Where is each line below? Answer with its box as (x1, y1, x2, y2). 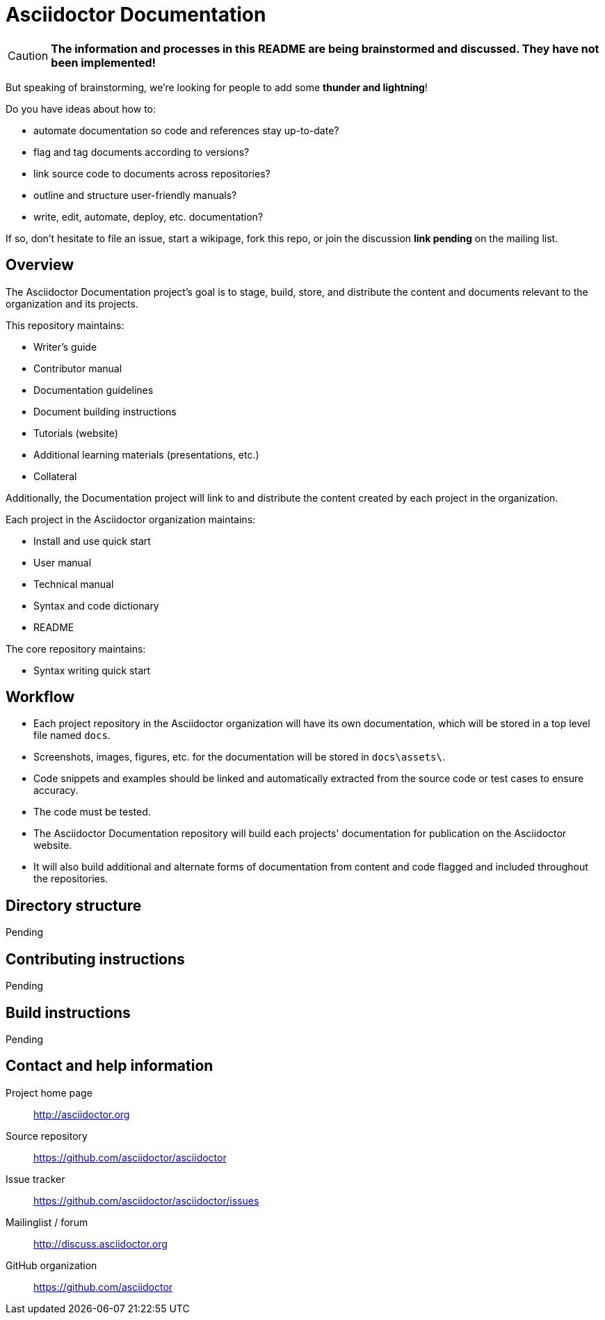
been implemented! (51, 55, 156, 70)
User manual (33, 556, 92, 568)
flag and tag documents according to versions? (33, 145, 250, 158)
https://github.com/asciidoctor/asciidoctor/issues (33, 1194, 259, 1207)
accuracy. (33, 784, 79, 797)
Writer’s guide (33, 340, 97, 353)
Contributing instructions (6, 950, 185, 968)
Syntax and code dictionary (33, 599, 159, 612)
